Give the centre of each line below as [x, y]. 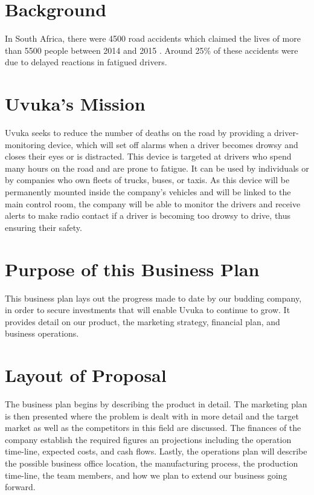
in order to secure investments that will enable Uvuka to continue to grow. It [148, 310]
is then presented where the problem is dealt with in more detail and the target [152, 416]
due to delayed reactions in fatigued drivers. [86, 62]
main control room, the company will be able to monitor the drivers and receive [153, 203]
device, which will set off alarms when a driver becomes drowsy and [173, 144]
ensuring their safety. [43, 227]
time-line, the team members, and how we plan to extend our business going [146, 475]
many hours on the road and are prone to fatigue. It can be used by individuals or [157, 168]
